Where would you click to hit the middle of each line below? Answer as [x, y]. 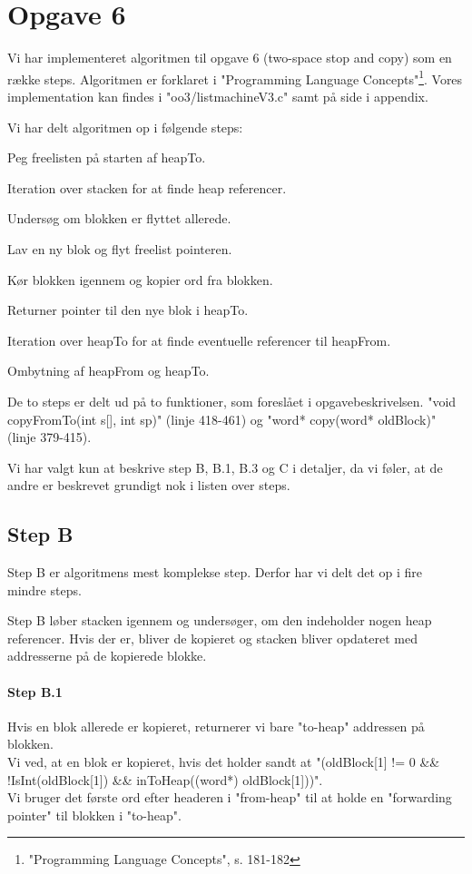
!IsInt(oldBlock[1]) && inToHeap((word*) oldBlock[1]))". [165, 779]
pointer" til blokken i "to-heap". [94, 815]
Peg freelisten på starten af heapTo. [107, 157]
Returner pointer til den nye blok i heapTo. [128, 310]
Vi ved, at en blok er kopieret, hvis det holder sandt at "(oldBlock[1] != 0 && [224, 762]
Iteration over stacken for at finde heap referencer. [147, 187]
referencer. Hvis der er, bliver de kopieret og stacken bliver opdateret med [212, 638]
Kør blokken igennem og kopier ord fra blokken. [140, 279]
